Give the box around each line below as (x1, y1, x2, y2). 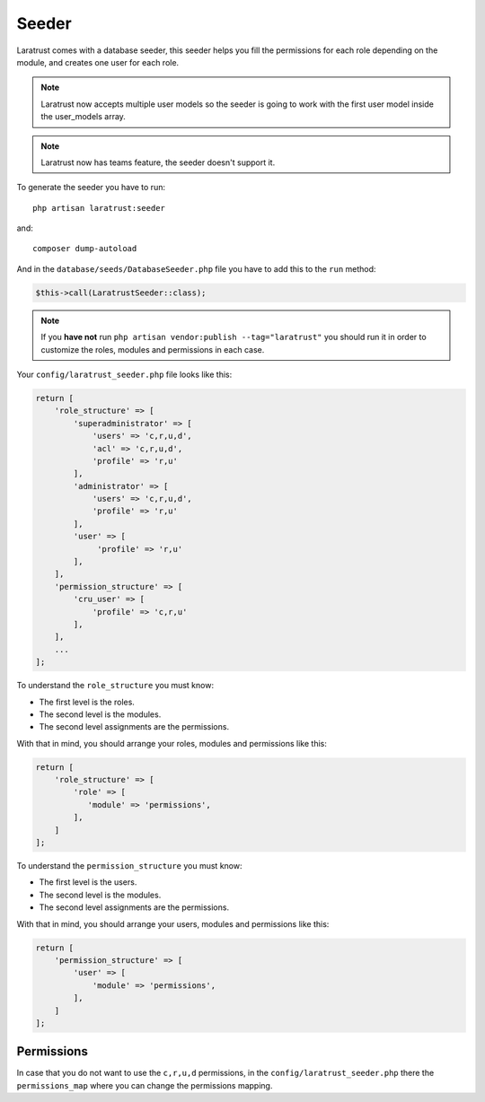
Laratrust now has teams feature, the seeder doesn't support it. (40, 157, 276, 168)
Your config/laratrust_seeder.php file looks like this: (16, 369, 233, 380)
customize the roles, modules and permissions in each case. (40, 344, 265, 354)
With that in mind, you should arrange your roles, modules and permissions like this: (16, 738, 327, 748)
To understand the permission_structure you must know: (16, 861, 242, 871)
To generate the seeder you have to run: (16, 182, 166, 193)
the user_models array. (40, 111, 126, 122)
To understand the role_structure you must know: (16, 680, 215, 691)
